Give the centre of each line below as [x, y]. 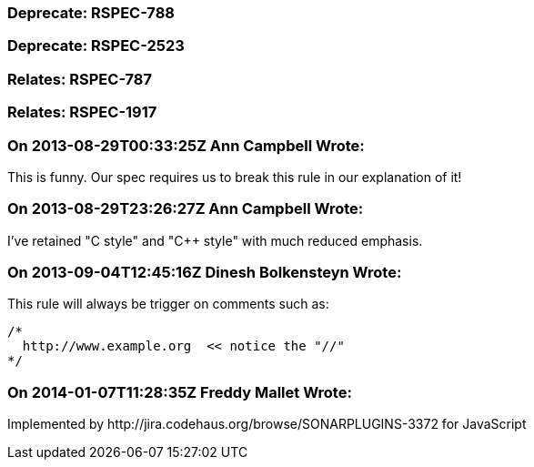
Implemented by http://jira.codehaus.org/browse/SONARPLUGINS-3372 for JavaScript [267, 424]
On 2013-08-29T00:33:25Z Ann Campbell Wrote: [186, 145]
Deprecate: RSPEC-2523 [96, 46]
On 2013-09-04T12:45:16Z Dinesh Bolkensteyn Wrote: [205, 272]
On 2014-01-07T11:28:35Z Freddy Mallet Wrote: [180, 392]
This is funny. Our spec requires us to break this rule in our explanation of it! [235, 177]
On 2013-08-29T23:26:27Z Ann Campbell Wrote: [186, 209]
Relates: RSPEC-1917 [82, 112]
